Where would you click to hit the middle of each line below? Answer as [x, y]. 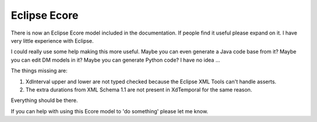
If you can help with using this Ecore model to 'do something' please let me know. [109, 111]
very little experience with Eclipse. [52, 40]
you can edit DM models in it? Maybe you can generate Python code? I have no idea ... [115, 60]
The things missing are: [39, 71]
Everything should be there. [44, 100]
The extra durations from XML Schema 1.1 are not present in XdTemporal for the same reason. [139, 89]
